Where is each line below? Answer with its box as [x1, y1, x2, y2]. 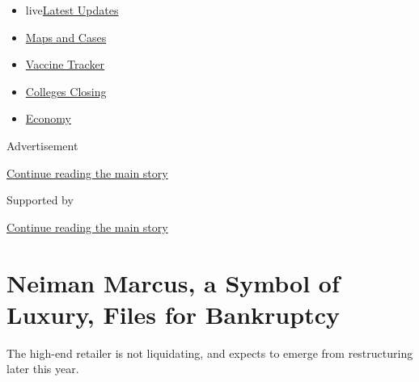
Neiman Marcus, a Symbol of [6, 266, 340, 299]
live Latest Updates [25, 2, 119, 18]
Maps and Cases [25, 28, 107, 45]
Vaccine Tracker [25, 56, 105, 73]
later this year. [6, 360, 79, 377]
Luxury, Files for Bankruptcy [6, 297, 340, 330]
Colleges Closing [25, 82, 107, 99]
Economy [25, 110, 71, 127]
